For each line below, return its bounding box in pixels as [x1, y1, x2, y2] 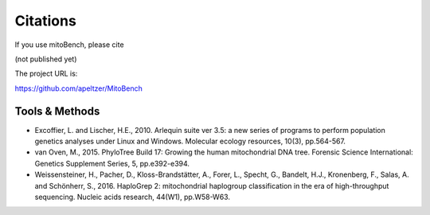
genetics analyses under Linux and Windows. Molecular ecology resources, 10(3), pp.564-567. [34, 136, 346, 147]
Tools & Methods [14, 104, 100, 118]
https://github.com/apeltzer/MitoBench [14, 84, 143, 93]
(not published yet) [14, 54, 77, 64]
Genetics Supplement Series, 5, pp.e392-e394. [34, 158, 190, 168]
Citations [14, 12, 77, 29]
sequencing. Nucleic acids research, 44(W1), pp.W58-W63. [34, 192, 231, 201]
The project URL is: [14, 68, 78, 79]
